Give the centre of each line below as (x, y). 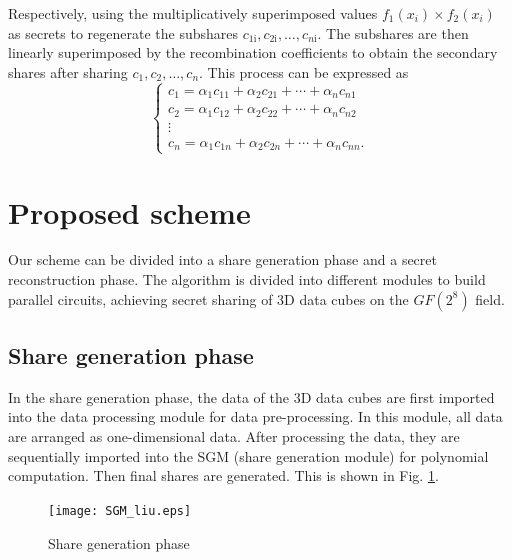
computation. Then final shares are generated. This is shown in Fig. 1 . (223, 475)
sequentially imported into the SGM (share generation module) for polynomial (248, 455)
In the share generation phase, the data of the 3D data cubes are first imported (251, 396)
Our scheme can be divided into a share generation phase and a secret (222, 259)
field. (490, 298)
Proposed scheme (129, 211)
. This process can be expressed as (304, 71)
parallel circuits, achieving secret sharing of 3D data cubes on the (208, 298)
